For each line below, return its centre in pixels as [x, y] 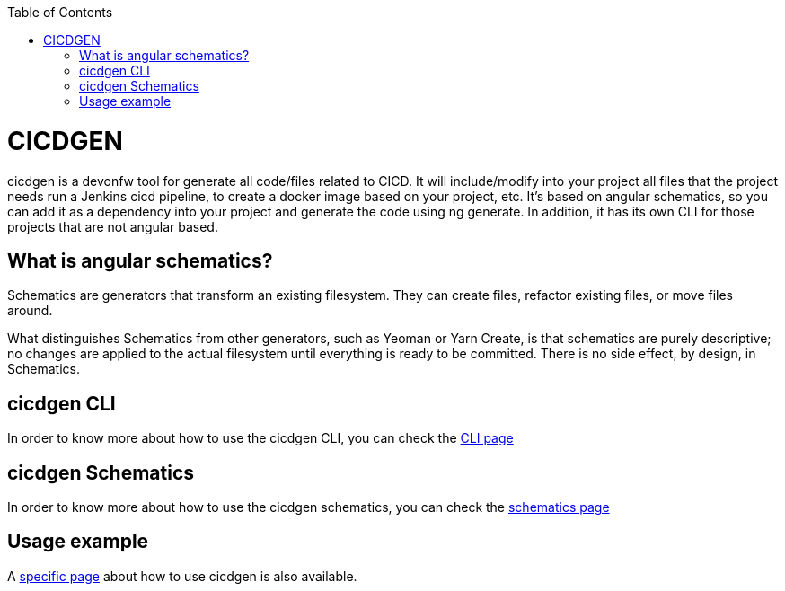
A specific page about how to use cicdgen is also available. [182, 576]
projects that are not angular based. [113, 226]
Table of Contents [60, 12]
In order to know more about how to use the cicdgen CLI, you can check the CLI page [260, 438]
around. [30, 311]
